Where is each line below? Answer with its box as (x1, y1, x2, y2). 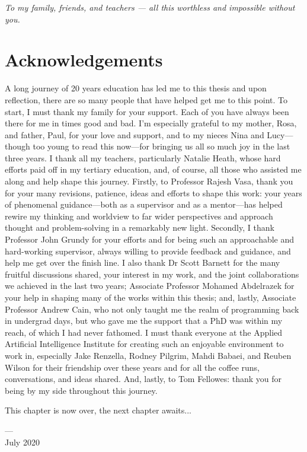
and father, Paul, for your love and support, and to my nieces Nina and (5, 128, 264, 141)
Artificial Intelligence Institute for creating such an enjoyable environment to (5, 338, 284, 350)
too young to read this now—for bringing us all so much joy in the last (33, 140, 290, 152)
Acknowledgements (5, 47, 163, 72)
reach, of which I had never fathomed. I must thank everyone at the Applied (5, 326, 283, 338)
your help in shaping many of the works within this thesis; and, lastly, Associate (5, 291, 296, 303)
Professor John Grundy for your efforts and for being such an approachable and (5, 233, 295, 246)
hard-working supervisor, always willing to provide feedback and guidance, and (5, 244, 291, 257)
